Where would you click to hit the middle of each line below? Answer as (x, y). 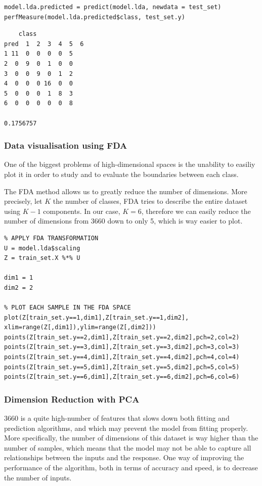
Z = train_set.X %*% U (42, 258)
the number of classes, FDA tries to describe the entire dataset (150, 201)
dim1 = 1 (19, 278)
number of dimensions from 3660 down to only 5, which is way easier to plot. (123, 221)
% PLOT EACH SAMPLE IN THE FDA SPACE (68, 308)
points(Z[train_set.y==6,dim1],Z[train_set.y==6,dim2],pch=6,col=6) (122, 377)
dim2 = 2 (19, 288)
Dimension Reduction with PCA (72, 399)
